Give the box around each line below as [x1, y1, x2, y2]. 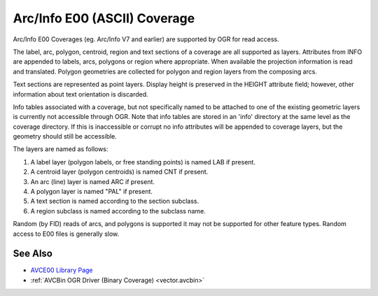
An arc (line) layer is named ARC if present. [30, 177, 155, 185]
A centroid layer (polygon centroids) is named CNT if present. [30, 168, 209, 176]
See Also [13, 248, 52, 260]
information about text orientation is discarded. [13, 90, 148, 98]
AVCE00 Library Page [30, 266, 93, 274]
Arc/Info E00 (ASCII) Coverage [13, 10, 195, 26]
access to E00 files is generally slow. [13, 230, 120, 238]
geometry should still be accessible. [13, 132, 117, 141]
